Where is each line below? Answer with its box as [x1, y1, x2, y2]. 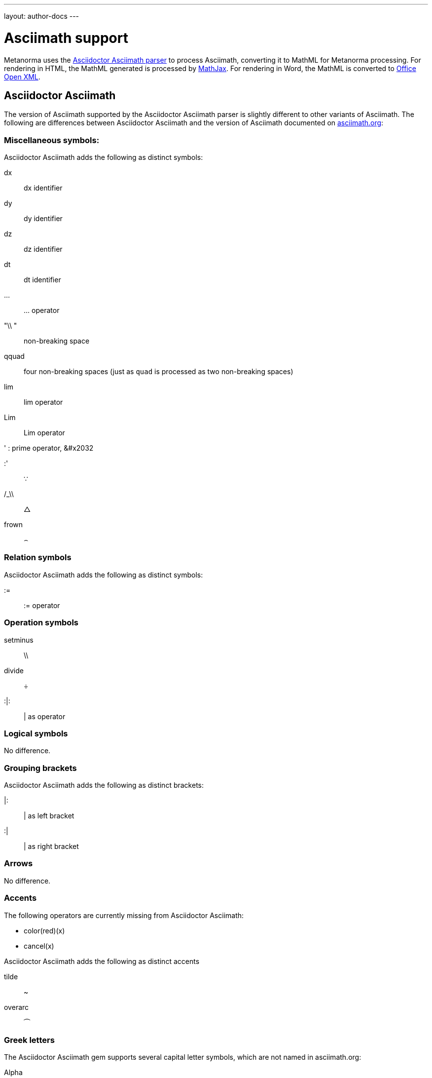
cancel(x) [24, 941, 54, 950]
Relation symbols [4, 552, 72, 563]
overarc [4, 1002, 29, 1011]
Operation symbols [4, 617, 78, 628]
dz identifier [24, 245, 63, 254]
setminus [4, 635, 34, 644]
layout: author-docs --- [4, 12, 79, 20]
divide [4, 666, 24, 675]
